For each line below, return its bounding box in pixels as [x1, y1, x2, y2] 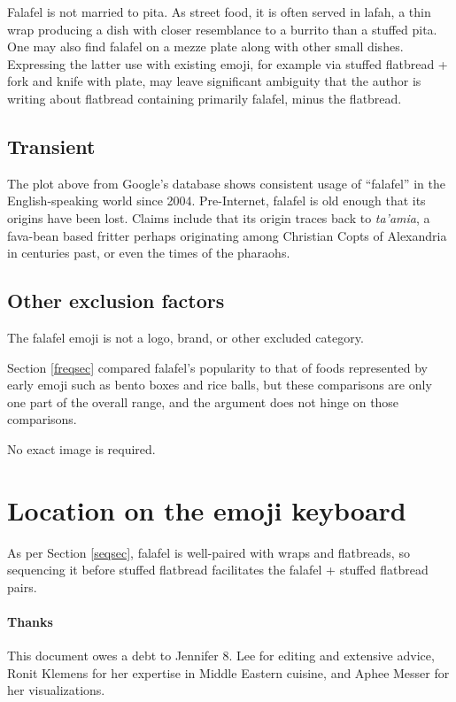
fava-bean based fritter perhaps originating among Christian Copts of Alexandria [7, 226, 447, 244]
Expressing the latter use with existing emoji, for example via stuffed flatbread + [7, 54, 448, 73]
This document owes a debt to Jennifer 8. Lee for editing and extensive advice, [7, 646, 435, 665]
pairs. [7, 577, 37, 596]
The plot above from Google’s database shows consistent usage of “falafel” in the [7, 174, 445, 192]
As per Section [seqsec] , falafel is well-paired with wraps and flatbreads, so [7, 543, 410, 561]
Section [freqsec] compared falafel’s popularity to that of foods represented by [7, 358, 428, 376]
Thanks [7, 613, 53, 630]
